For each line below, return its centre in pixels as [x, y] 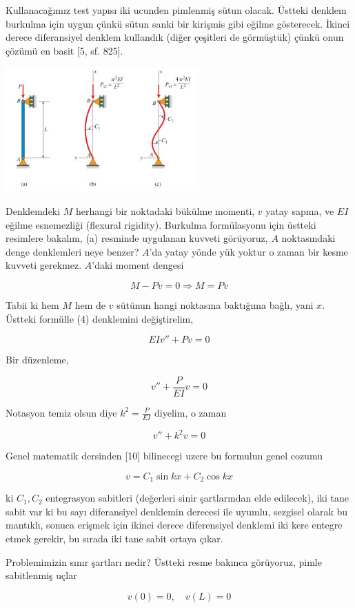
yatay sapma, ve [300, 211]
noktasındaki [308, 238]
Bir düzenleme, [37, 360]
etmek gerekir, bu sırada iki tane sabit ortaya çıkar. [114, 539]
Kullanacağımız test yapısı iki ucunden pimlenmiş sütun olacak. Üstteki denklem [176, 10]
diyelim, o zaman [191, 412]
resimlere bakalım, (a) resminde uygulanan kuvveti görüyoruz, [137, 238]
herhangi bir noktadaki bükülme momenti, [165, 211]
